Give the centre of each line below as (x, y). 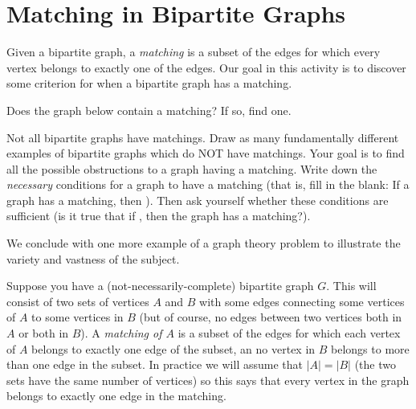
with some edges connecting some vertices (302, 301)
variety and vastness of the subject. (93, 258)
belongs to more (370, 348)
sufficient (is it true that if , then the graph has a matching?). (159, 216)
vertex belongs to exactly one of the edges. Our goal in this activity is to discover (206, 67)
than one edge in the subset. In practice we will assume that (155, 364)
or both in (44, 333)
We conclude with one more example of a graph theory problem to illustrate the (204, 243)
